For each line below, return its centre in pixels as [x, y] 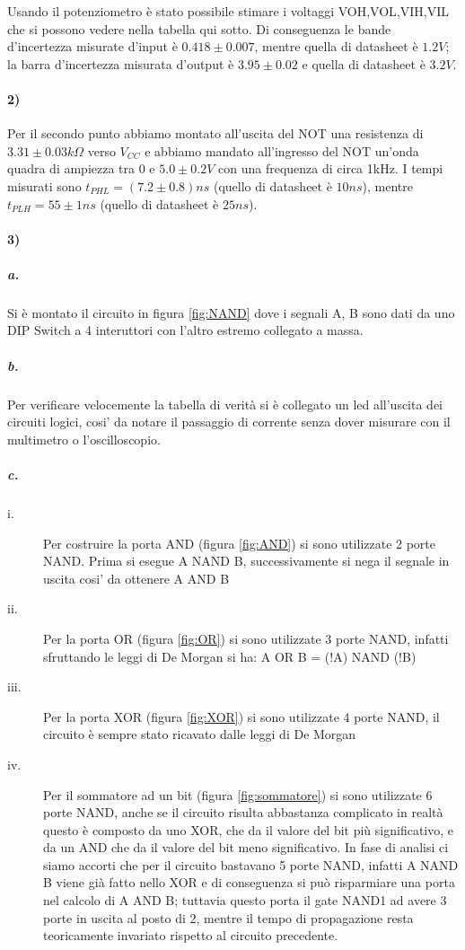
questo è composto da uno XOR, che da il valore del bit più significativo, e [249, 829]
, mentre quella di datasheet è [336, 46]
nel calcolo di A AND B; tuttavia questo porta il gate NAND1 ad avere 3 [245, 900]
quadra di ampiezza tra [71, 168]
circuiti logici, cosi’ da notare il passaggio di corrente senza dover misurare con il [229, 422]
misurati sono [44, 185]
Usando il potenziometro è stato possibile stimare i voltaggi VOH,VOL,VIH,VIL [228, 11]
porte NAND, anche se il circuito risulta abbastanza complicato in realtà [243, 812]
